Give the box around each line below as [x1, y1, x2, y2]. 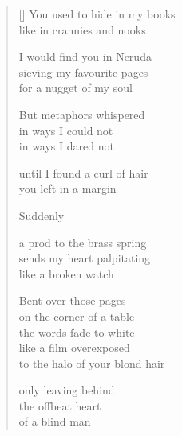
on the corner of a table [18, 307, 135, 324]
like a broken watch [18, 265, 114, 282]
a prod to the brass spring [18, 234, 147, 250]
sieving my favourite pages [18, 63, 148, 80]
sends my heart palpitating [18, 250, 151, 266]
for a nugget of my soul [18, 79, 133, 96]
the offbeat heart [18, 397, 101, 414]
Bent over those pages [18, 292, 126, 309]
